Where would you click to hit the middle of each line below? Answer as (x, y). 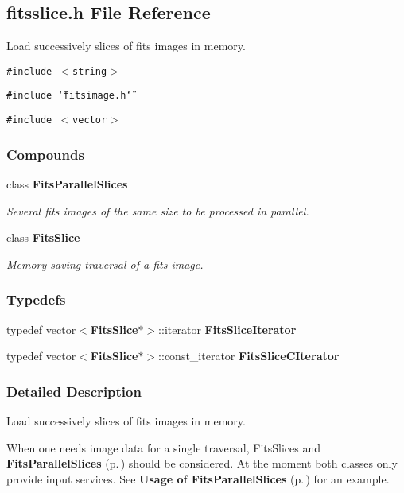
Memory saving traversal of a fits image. (105, 264)
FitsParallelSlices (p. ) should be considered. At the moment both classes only (202, 463)
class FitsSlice (43, 237)
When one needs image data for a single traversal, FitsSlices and (164, 447)
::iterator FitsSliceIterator (227, 329)
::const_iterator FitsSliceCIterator (249, 356)
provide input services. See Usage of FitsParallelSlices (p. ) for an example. (198, 478)
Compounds (45, 154)
